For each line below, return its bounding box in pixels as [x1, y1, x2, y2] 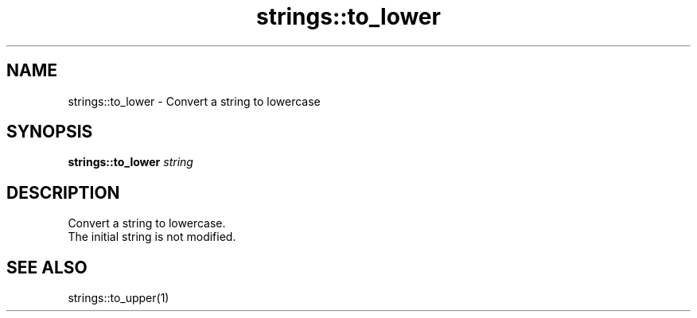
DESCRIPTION [6, 182, 120, 203]
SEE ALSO [6, 257, 88, 277]
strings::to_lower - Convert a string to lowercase [68, 94, 321, 108]
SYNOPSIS [6, 122, 93, 142]
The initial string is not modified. [68, 230, 236, 244]
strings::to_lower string [68, 155, 193, 169]
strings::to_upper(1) [68, 291, 169, 305]
